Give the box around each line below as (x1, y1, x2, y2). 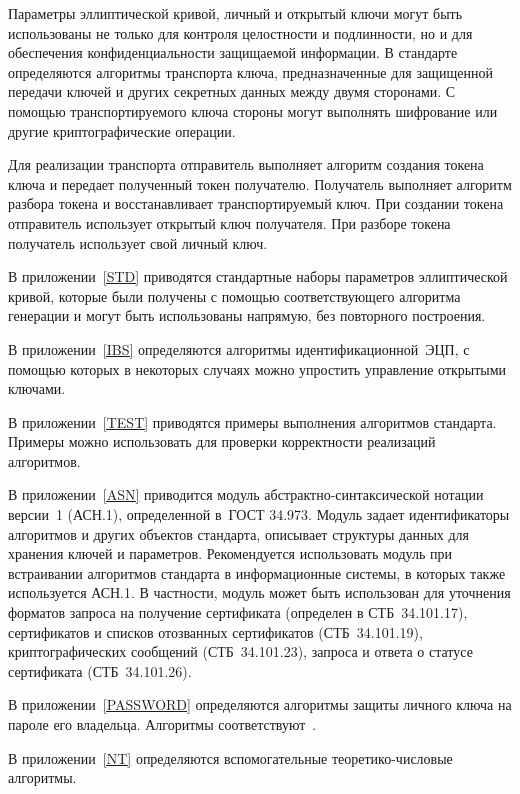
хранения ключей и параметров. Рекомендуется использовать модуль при (8, 543, 452, 564)
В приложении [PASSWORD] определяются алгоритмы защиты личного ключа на (8, 694, 512, 715)
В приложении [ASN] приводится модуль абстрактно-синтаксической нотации (8, 484, 484, 505)
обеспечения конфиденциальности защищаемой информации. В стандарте (8, 42, 458, 63)
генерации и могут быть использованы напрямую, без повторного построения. (8, 305, 486, 326)
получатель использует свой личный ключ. (8, 232, 268, 253)
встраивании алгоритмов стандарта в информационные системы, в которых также (8, 562, 506, 583)
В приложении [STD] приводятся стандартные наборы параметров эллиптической (8, 266, 508, 287)
